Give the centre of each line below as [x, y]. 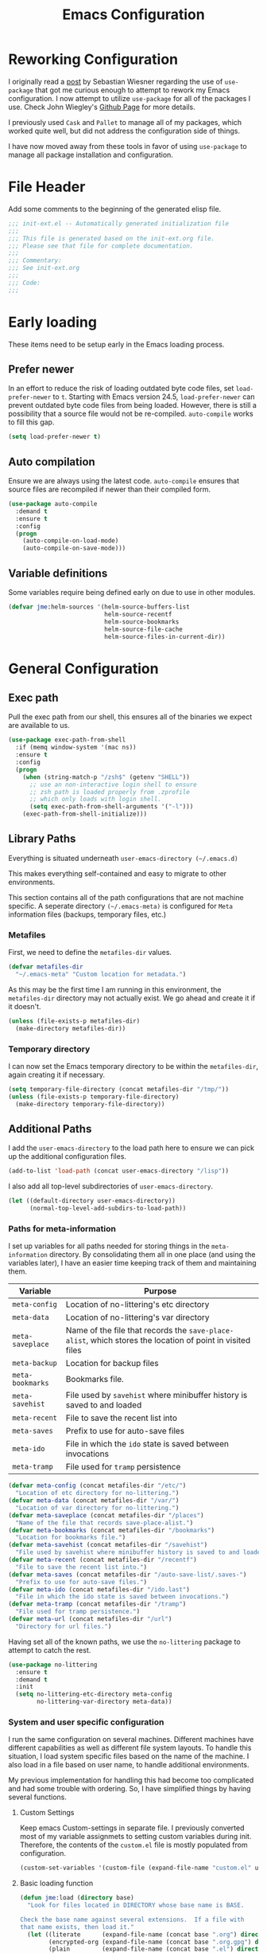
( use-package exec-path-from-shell [67, 740]
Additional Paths [50, 1129]
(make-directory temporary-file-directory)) [90, 1104]
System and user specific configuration [86, 1722]
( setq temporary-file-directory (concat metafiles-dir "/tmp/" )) [118, 1089]
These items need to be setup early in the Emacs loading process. [116, 344]
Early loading [53, 322]
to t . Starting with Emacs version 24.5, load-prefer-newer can [154, 397]
